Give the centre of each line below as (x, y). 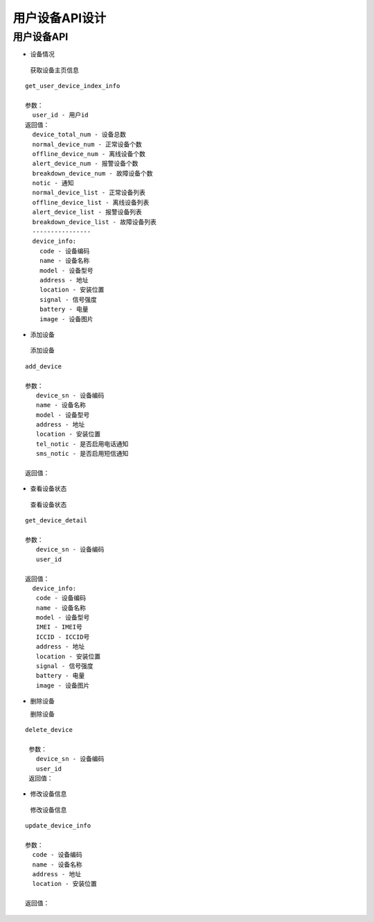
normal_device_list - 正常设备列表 (89, 193)
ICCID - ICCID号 (63, 637)
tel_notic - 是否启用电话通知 (82, 444)
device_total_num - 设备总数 (79, 135)
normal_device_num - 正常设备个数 (87, 144)
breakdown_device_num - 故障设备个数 (92, 173)
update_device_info (58, 826)
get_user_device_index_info (73, 86)
